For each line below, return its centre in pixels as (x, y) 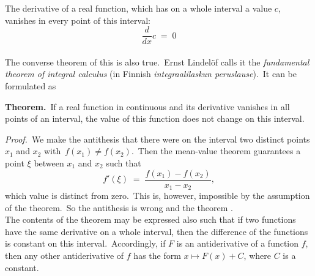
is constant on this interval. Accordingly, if (85, 243)
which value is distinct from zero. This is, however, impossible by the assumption (157, 196)
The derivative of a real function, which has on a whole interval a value (139, 8)
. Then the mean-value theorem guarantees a (216, 151)
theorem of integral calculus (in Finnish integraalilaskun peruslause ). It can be (151, 74)
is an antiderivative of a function (238, 243)
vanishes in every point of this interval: (78, 20)
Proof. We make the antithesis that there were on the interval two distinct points (157, 139)
